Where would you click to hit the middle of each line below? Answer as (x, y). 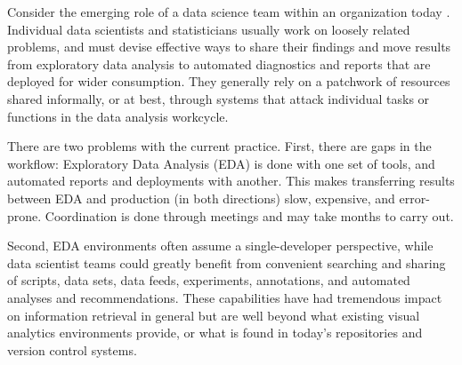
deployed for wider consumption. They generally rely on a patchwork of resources (229, 81)
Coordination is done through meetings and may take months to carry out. (249, 215)
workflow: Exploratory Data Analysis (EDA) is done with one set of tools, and (221, 163)
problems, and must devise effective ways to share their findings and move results (229, 47)
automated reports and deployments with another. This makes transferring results (231, 181)
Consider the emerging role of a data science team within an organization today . (229, 12)
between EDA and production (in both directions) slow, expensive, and (201, 198)
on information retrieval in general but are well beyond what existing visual (214, 315)
